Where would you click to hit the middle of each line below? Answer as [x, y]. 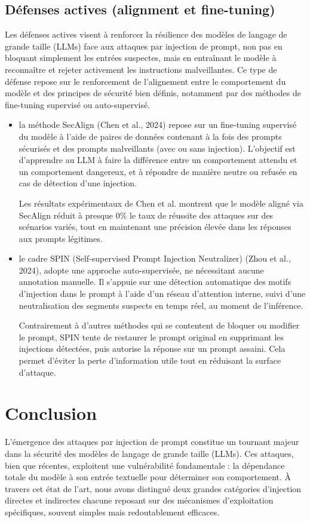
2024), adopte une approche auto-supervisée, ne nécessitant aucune [141, 270]
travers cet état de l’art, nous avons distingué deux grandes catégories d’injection [153, 488]
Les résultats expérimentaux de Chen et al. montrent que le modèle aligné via [161, 203]
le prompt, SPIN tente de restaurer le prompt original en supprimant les [151, 337]
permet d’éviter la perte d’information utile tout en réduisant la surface [150, 360]
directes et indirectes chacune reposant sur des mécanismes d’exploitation [139, 500]
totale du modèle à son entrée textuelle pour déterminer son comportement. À [148, 477]
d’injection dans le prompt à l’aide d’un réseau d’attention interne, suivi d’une [162, 294]
